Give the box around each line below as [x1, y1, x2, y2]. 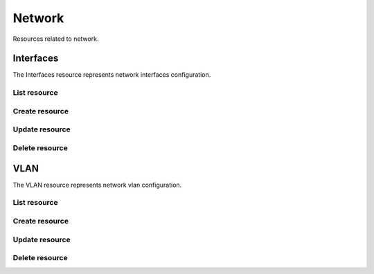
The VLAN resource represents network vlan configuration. [12, 181, 182, 189]
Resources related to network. [12, 35, 99, 43]
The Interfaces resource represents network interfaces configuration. [12, 71, 211, 79]
